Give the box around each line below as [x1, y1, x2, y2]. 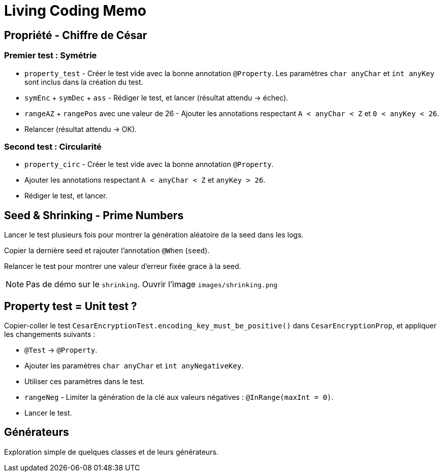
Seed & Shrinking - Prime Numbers [4, 209, 184, 222]
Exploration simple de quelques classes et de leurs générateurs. [4, 447, 218, 456]
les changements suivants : [4, 329, 96, 338]
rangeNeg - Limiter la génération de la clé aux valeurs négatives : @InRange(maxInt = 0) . [24, 392, 334, 401]
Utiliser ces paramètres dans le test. [24, 377, 145, 386]
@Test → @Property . [24, 345, 98, 354]
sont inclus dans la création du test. [24, 77, 143, 86]
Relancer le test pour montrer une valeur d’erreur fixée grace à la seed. [4, 262, 241, 271]
